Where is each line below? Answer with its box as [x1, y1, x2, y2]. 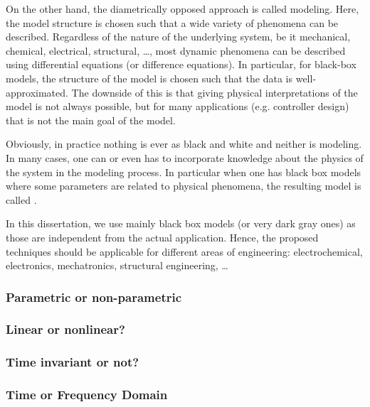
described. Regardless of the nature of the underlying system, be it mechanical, [6, 29, 351, 44]
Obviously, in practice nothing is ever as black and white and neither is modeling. [6, 136, 362, 151]
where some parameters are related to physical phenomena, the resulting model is [6, 178, 361, 193]
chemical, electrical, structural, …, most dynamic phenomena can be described [6, 43, 346, 58]
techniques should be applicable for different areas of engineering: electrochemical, [6, 244, 363, 259]
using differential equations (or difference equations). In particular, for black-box [6, 57, 356, 72]
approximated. [6, 85, 68, 99]
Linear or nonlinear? [6, 320, 125, 338]
